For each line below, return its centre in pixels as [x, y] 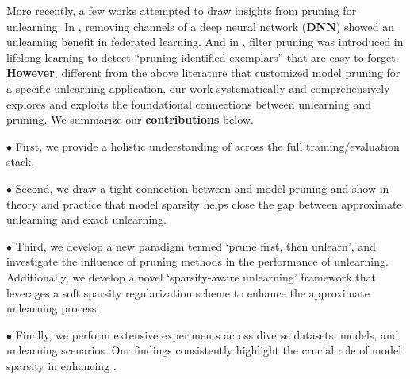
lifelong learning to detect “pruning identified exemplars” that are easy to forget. [203, 57]
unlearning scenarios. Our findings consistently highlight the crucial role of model [204, 350]
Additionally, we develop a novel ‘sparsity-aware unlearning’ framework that [191, 276]
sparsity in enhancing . [61, 365]
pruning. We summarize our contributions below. [130, 119]
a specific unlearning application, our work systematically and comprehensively [198, 88]
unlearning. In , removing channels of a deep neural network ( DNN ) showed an [201, 26]
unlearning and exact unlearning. [86, 219]
